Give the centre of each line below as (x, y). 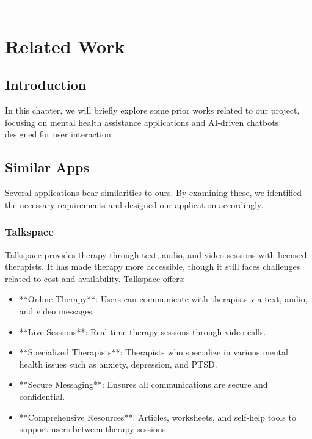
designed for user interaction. (59, 134)
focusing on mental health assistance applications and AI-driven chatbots (142, 122)
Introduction (46, 85)
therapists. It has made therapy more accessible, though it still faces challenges (153, 267)
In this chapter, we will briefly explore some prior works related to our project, (152, 110)
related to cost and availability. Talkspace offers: (95, 278)
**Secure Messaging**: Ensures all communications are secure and (143, 384)
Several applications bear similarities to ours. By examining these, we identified (154, 193)
